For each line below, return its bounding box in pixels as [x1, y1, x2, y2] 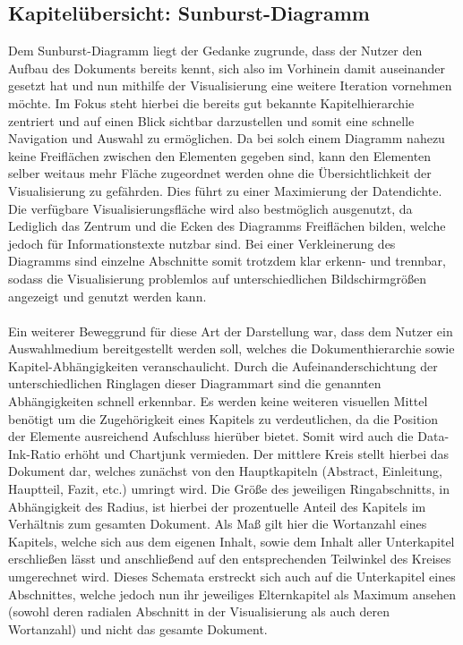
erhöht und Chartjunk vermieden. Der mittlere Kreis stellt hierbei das [64, 444, 450, 463]
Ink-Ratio [8, 444, 61, 463]
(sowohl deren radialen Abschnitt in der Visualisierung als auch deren [8, 602, 390, 621]
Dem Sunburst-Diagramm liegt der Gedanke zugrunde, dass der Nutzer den [8, 41, 423, 60]
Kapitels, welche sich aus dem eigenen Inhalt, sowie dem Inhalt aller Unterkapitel [8, 531, 455, 550]
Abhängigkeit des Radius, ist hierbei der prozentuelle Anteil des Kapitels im [8, 496, 426, 515]
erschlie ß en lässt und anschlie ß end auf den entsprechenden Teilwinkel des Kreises [8, 549, 451, 568]
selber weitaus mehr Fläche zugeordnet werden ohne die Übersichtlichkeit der [8, 164, 432, 182]
